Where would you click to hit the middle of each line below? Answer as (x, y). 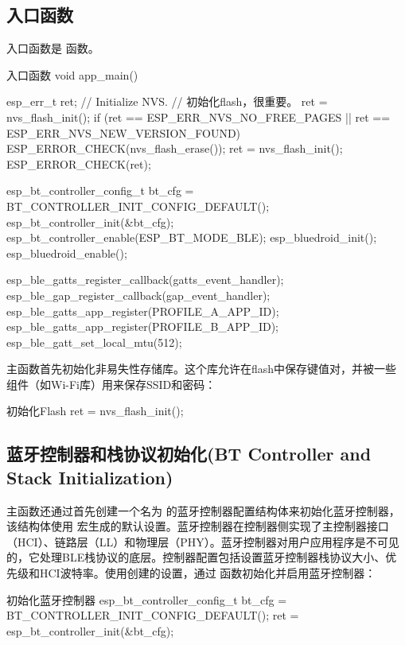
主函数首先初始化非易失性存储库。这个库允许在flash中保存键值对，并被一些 (202, 369)
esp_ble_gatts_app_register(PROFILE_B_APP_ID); (142, 326)
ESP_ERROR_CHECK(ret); (79, 163)
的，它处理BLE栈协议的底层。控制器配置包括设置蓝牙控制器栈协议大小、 (196, 557)
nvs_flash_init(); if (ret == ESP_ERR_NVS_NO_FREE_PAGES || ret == (199, 117)
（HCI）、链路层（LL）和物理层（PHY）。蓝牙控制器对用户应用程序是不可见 (203, 541)
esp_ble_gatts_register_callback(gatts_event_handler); (145, 280)
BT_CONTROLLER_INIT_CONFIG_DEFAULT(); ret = (153, 615)
